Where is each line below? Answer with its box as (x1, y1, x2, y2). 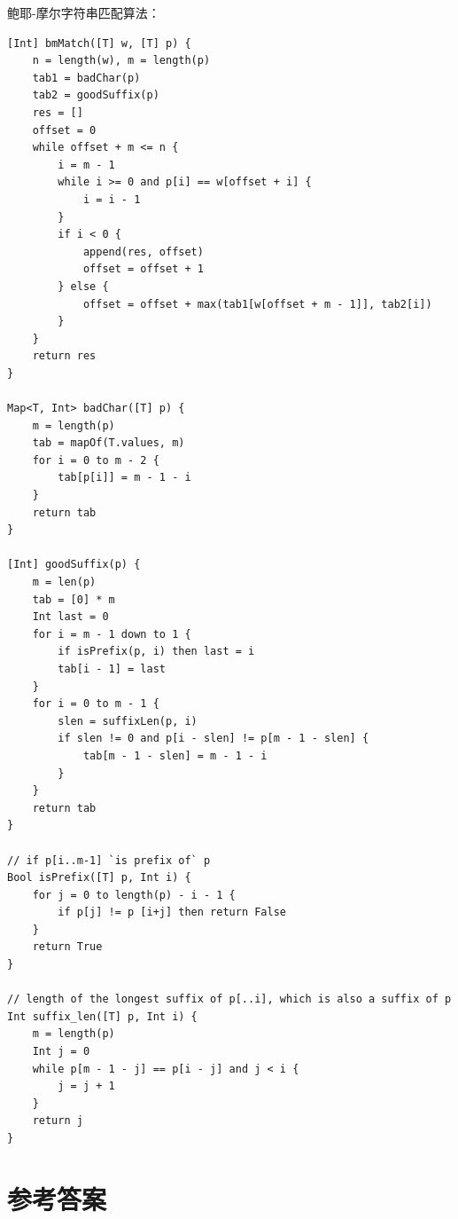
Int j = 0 (32, 1045, 90, 1058)
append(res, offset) (82, 245, 204, 258)
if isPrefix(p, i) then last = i (58, 645, 255, 658)
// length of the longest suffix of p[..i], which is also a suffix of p (7, 993, 452, 1006)
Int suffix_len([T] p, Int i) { (7, 1010, 198, 1023)
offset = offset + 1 (82, 263, 204, 276)
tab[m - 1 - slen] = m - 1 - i (82, 749, 268, 762)
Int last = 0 (32, 610, 109, 624)
